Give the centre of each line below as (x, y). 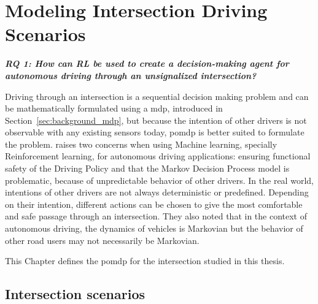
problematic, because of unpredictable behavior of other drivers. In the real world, (159, 180)
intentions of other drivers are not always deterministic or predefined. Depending (157, 192)
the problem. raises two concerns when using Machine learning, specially (141, 144)
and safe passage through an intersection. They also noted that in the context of (156, 216)
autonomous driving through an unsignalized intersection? (131, 75)
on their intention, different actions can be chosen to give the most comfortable (154, 204)
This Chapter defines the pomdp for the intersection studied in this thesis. (145, 261)
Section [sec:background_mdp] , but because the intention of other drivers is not (156, 120)
